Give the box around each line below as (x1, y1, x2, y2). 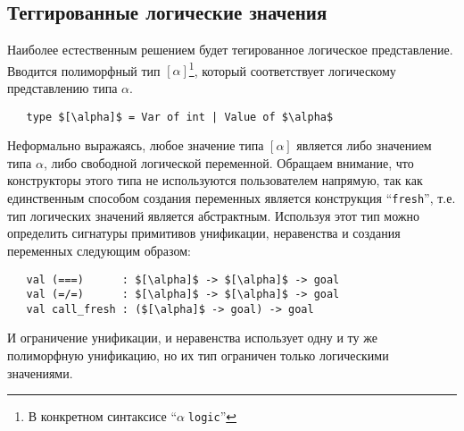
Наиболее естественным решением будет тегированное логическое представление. (7, 40, 453, 59)
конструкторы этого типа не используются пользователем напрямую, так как (7, 171, 423, 190)
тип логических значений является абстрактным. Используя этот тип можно (7, 206, 420, 224)
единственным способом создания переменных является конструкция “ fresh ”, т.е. (7, 189, 456, 207)
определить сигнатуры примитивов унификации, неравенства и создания (7, 224, 401, 242)
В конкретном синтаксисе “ (28, 407, 177, 426)
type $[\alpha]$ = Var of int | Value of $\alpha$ (26, 110, 334, 123)
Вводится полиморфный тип (7, 61, 161, 80)
